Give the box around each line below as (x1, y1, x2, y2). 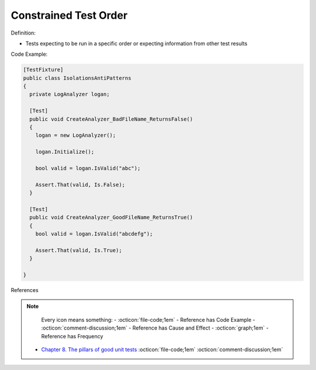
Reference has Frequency (41, 332, 104, 340)
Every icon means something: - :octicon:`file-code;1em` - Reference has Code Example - (41, 316, 256, 323)
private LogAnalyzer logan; (29, 91, 110, 98)
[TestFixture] (23, 66, 64, 73)
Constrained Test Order (11, 9, 128, 22)
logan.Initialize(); (35, 148, 95, 155)
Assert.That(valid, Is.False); (35, 181, 125, 188)
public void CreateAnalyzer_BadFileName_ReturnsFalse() (29, 116, 193, 123)
